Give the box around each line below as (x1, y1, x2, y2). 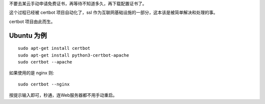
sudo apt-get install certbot (18, 45, 91, 51)
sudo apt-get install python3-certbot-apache (18, 52, 130, 58)
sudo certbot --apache (18, 59, 73, 64)
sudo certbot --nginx (18, 81, 70, 87)
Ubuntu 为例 (9, 31, 47, 40)
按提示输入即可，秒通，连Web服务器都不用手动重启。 (9, 92, 117, 98)
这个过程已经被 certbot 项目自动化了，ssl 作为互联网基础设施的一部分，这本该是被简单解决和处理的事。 (9, 10, 218, 16)
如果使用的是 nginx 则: (9, 70, 54, 76)
